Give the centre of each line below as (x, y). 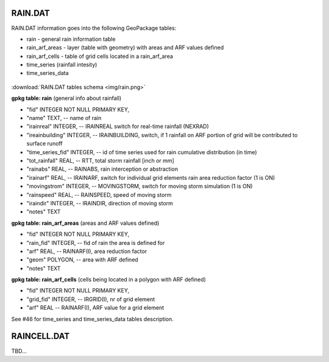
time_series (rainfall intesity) (62, 65)
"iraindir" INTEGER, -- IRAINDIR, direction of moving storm (100, 203)
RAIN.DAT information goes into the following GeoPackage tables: (94, 28)
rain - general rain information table (71, 39)
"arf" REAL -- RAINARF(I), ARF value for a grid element (95, 308)
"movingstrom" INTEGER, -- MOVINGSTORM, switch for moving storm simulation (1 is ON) (140, 186)
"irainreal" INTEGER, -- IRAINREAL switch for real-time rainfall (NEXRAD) (118, 126)
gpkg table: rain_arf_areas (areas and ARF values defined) (85, 223)
